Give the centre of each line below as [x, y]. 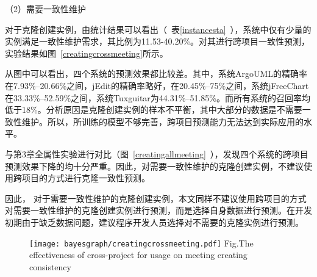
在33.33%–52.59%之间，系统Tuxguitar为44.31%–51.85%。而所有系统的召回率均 [158, 97]
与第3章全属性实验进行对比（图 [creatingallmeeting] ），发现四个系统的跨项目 [157, 153]
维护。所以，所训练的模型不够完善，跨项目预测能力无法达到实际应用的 [162, 121]
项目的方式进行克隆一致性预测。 [86, 178]
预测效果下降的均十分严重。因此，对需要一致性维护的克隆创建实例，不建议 [154, 166]
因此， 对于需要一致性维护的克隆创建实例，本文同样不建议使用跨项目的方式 [156, 198]
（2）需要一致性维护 [45, 9]
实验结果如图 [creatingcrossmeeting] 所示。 [87, 53]
